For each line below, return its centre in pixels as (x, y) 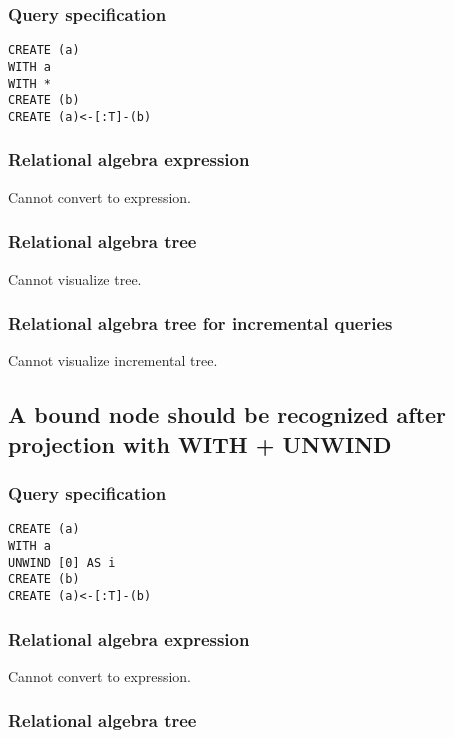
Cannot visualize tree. (75, 278)
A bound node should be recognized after (227, 414)
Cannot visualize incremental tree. (113, 360)
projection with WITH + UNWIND (200, 443)
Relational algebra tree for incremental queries (200, 323)
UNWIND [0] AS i (62, 562)
